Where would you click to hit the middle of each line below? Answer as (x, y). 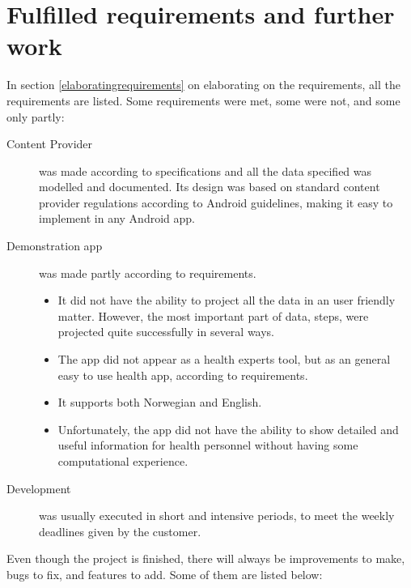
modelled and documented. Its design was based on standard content (210, 187)
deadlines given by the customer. (120, 531)
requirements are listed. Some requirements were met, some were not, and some (203, 100)
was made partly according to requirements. (148, 273)
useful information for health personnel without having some (208, 445)
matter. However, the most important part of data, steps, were (213, 315)
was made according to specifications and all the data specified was (205, 170)
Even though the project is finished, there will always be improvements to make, (206, 558)
